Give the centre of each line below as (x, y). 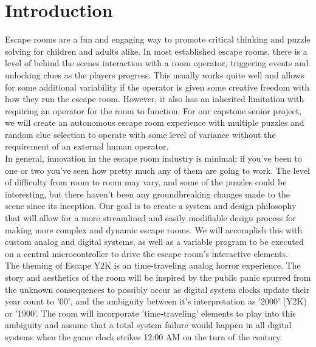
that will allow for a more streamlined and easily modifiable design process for (150, 218)
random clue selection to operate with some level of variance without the (140, 134)
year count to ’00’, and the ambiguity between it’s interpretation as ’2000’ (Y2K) (156, 301)
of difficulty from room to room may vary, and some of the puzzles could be (146, 182)
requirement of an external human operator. (87, 146)
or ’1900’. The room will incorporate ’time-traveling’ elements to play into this (150, 313)
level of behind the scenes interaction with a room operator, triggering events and (157, 63)
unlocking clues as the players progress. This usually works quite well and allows (155, 74)
